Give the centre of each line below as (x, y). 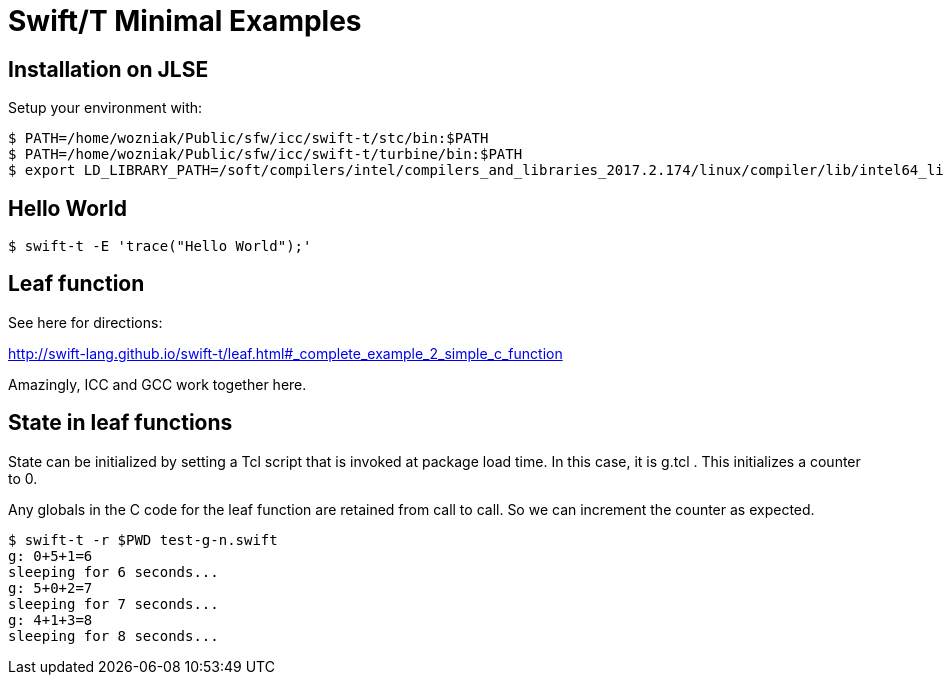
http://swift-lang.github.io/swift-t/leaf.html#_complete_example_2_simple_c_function (285, 353)
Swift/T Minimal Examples (185, 21)
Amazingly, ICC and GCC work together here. (157, 384)
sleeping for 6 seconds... (113, 571)
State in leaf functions (120, 423)
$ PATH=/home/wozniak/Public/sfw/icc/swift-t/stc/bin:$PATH (248, 138)
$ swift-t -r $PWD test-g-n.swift (143, 539)
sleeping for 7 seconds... (113, 603)
